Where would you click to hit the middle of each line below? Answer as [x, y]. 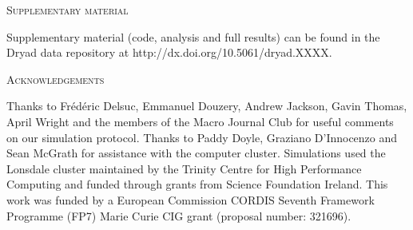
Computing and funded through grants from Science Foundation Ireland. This [197, 184]
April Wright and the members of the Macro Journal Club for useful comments [200, 121]
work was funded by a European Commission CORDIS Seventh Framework [191, 199]
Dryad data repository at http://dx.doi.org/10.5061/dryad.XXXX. [169, 52]
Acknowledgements [56, 79]
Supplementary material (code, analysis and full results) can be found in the [193, 36]
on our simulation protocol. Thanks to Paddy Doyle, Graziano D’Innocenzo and [202, 137]
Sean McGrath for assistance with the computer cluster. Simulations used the [196, 153]
